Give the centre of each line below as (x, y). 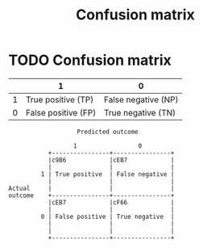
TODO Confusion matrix (90, 60)
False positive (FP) (61, 112)
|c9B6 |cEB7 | (111, 160)
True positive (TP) (60, 99)
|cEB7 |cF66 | (111, 202)
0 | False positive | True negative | (108, 216)
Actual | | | (91, 188)
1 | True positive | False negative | (108, 174)
